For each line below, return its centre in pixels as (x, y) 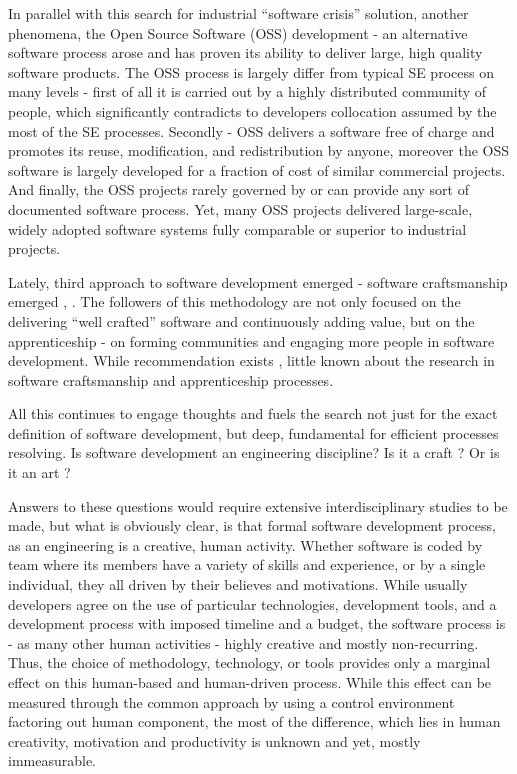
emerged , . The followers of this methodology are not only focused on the (234, 301)
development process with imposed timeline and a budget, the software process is (257, 623)
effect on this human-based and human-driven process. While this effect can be (250, 682)
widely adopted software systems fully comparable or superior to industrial (237, 228)
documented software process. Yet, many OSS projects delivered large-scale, (240, 208)
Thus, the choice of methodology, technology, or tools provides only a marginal (249, 662)
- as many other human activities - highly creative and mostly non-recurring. (243, 642)
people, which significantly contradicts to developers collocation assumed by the (252, 110)
